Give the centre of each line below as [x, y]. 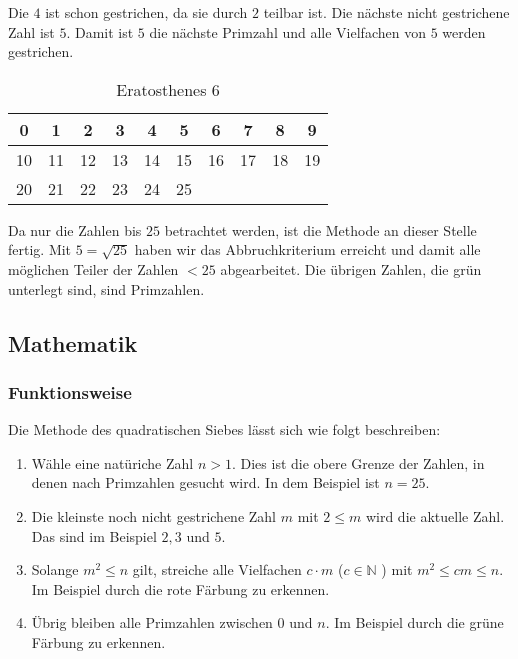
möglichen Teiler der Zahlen [93, 268]
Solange [55, 569]
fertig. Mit [40, 249]
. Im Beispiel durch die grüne [414, 622]
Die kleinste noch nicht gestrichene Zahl [153, 515]
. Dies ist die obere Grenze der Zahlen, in [358, 462]
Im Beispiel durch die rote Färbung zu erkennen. [180, 588]
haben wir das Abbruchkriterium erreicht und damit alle [307, 249]
